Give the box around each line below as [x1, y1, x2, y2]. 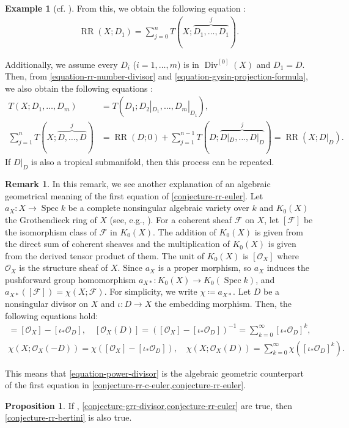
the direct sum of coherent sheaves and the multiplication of [5, 237, 230, 250]
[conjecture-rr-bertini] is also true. [5, 411, 132, 424]
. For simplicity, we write [104, 285, 197, 298]
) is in [177, 57, 199, 70]
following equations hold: [5, 309, 98, 322]
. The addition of [153, 225, 216, 238]
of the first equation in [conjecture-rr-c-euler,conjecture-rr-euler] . [5, 378, 246, 391]
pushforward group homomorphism [5, 273, 136, 286]
